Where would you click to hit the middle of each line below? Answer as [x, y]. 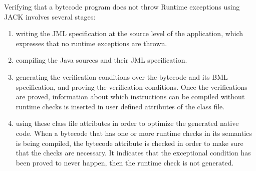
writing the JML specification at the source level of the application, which [130, 33]
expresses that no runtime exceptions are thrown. [91, 43]
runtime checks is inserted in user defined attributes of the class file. [120, 106]
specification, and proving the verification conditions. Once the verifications [132, 87]
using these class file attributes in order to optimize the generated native [127, 123]
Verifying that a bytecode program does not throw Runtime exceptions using [122, 7]
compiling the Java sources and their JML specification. [101, 60]
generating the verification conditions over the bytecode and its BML [122, 76]
